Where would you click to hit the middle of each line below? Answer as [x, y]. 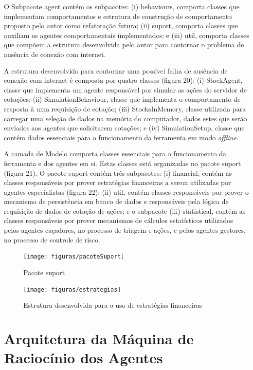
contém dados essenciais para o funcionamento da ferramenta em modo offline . [121, 137]
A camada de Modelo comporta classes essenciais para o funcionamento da [115, 154]
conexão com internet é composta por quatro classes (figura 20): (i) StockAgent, [123, 80]
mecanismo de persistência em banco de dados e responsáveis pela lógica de [116, 201]
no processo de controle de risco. [52, 239]
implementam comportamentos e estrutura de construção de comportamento [118, 16]
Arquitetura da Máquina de [99, 338]
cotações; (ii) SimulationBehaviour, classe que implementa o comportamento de [122, 99]
